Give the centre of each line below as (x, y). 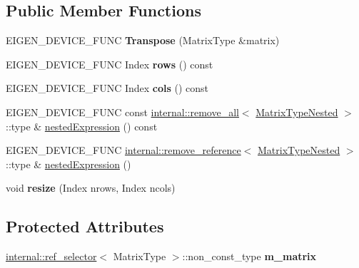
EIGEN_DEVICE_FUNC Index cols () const (107, 88)
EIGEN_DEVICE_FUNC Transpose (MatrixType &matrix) (143, 40)
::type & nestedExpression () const (82, 126)
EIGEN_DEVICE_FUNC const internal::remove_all (122, 112)
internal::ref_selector (51, 256)
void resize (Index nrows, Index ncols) (91, 188)
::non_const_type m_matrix (249, 256)
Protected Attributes (85, 226)
